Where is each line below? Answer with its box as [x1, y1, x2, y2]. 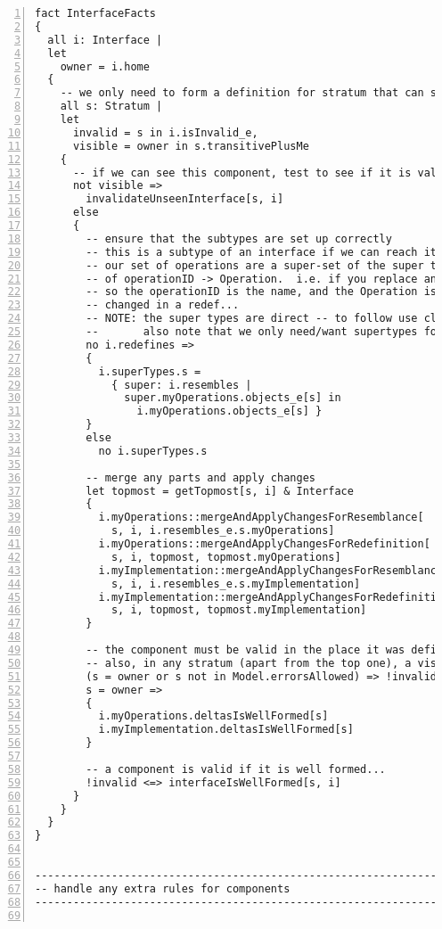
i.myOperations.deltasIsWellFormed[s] [98, 710, 329, 723]
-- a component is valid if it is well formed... [86, 762, 386, 776]
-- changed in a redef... [86, 299, 240, 312]
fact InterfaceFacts [35, 7, 157, 20]
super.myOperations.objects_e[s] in [124, 391, 341, 405]
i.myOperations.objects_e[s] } [136, 405, 323, 418]
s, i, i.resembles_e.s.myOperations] [110, 524, 335, 538]
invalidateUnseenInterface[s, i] [86, 193, 284, 206]
